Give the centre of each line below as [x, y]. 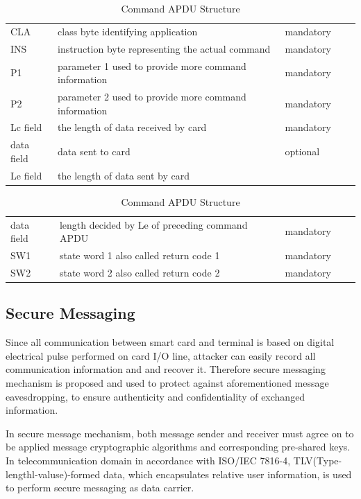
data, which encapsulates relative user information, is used [227, 474]
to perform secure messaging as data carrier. [100, 488]
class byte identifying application [128, 31]
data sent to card [94, 151]
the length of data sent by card [124, 175]
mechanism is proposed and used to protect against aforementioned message [167, 382]
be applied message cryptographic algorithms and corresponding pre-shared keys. [178, 447]
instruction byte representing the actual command [164, 48]
